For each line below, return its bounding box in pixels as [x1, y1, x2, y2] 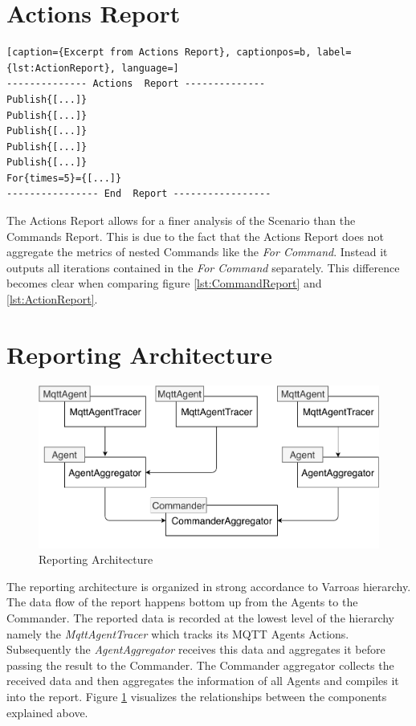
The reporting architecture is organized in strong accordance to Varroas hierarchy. [6, 577, 411, 594]
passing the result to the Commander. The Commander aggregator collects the [6, 656, 394, 673]
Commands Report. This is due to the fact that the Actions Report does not [6, 227, 384, 244]
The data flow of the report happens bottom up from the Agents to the [6, 593, 358, 610]
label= [316, 47, 352, 59]
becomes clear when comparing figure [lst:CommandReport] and [6, 275, 322, 292]
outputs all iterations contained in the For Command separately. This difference [6, 259, 400, 275]
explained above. [6, 704, 88, 720]
